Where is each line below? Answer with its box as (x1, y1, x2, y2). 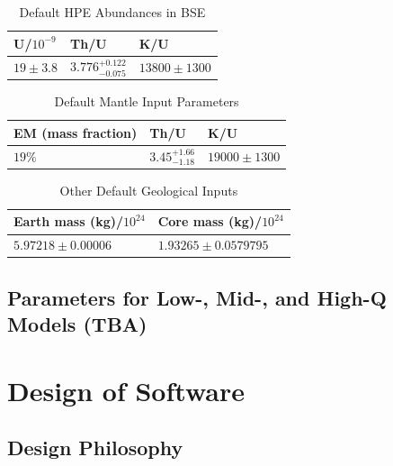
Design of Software (7, 371, 245, 408)
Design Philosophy (7, 434, 183, 461)
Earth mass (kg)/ (13, 212, 124, 231)
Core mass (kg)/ (157, 212, 263, 231)
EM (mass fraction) (13, 123, 138, 142)
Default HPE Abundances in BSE (19, 3, 206, 21)
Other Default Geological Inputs (59, 180, 238, 199)
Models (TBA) (7, 310, 147, 338)
